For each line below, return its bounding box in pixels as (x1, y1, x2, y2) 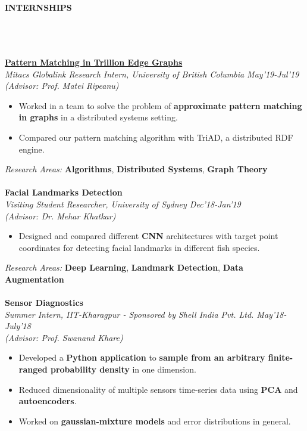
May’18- (256, 308, 287, 320)
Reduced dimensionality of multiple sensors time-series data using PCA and (18, 383, 298, 395)
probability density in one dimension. (50, 363, 196, 376)
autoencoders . (18, 395, 77, 407)
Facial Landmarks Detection (5, 186, 123, 199)
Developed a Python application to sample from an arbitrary (18, 351, 265, 364)
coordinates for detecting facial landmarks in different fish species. (18, 241, 260, 253)
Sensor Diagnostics (5, 296, 83, 309)
